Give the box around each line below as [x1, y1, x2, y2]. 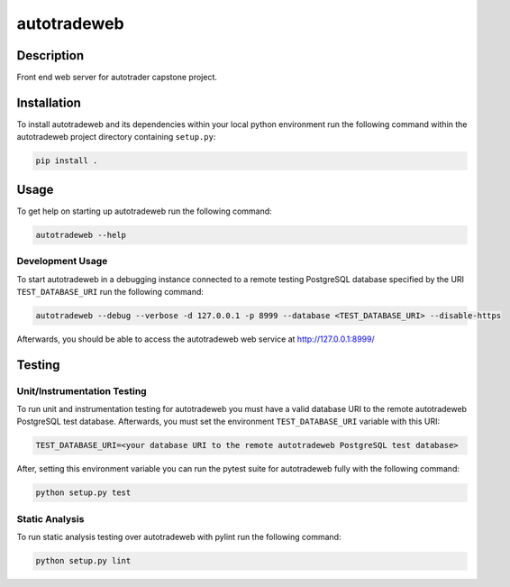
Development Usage [16, 255, 108, 268]
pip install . [35, 156, 98, 166]
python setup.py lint [35, 555, 132, 566]
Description [16, 48, 85, 63]
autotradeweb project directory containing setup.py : [16, 132, 216, 142]
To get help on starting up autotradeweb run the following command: [16, 206, 272, 216]
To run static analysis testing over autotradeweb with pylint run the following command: [16, 532, 342, 543]
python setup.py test [35, 488, 132, 498]
